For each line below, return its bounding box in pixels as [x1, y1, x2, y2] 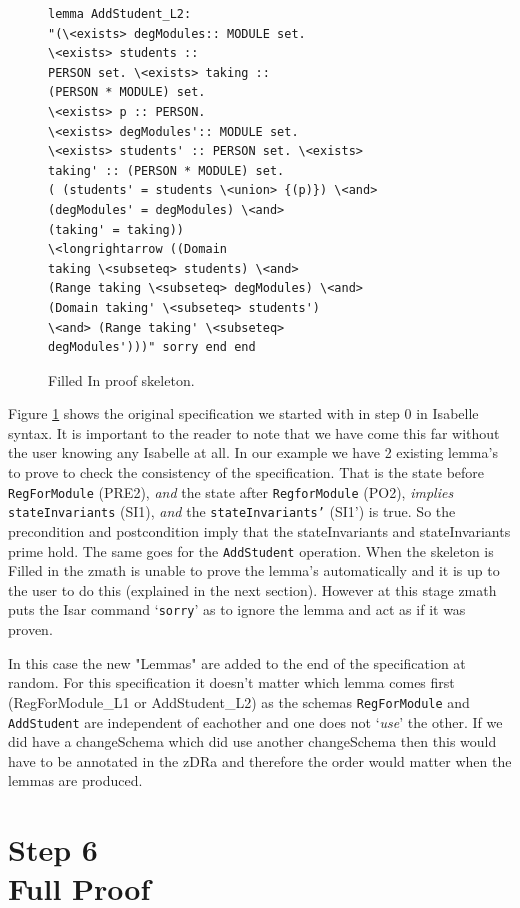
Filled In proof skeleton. [48, 369, 195, 390]
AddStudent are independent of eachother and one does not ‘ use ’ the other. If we [8, 711, 503, 732]
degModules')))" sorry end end [48, 340, 256, 355]
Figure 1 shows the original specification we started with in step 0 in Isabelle [8, 403, 479, 424]
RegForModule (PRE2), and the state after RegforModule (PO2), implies [8, 481, 454, 502]
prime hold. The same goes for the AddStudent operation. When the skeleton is [8, 540, 494, 561]
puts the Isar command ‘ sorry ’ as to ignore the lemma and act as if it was [8, 599, 466, 620]
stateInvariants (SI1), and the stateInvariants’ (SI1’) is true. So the [8, 501, 456, 522]
